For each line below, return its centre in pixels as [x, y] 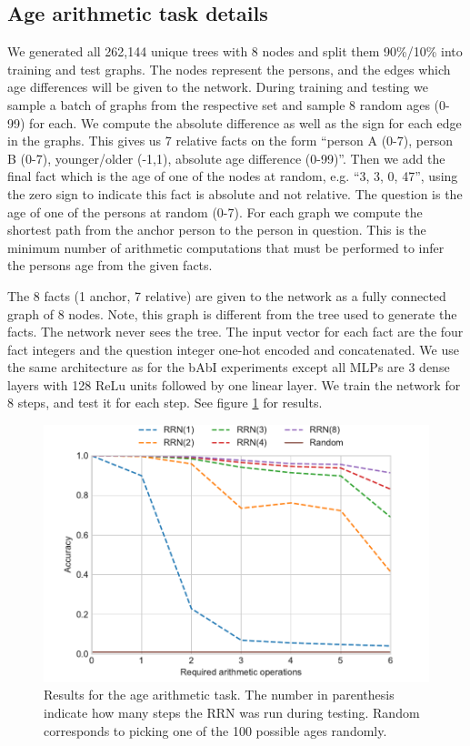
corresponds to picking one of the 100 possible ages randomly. [215, 730]
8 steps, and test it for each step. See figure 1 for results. [165, 403]
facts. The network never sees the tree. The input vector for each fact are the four [235, 332]
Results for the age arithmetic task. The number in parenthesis [219, 695]
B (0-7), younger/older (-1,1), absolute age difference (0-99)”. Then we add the [226, 158]
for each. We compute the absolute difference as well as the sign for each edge [245, 122]
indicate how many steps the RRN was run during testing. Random [232, 712]
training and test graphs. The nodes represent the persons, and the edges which [229, 69]
